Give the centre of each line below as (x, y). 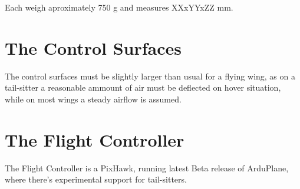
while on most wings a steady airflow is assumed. (93, 99)
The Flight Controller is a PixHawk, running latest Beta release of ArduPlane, (147, 168)
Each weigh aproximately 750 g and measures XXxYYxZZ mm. (119, 7)
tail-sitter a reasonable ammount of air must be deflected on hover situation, (143, 87)
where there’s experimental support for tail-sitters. (96, 179)
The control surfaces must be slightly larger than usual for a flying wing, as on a (150, 76)
